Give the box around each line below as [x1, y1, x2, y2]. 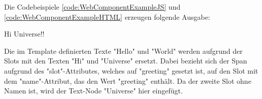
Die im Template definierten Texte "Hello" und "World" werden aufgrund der [4, 45, 243, 56]
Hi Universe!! [4, 28, 45, 39]
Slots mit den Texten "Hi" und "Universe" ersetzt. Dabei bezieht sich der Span [4, 55, 247, 66]
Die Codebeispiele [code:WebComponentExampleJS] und [4, 2, 181, 12]
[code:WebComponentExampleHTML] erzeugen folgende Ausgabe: [4, 11, 210, 22]
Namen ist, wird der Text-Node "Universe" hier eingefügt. [4, 85, 183, 96]
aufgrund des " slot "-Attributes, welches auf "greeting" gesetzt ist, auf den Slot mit [4, 65, 258, 76]
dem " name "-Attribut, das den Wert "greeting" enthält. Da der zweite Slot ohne [4, 75, 251, 86]
